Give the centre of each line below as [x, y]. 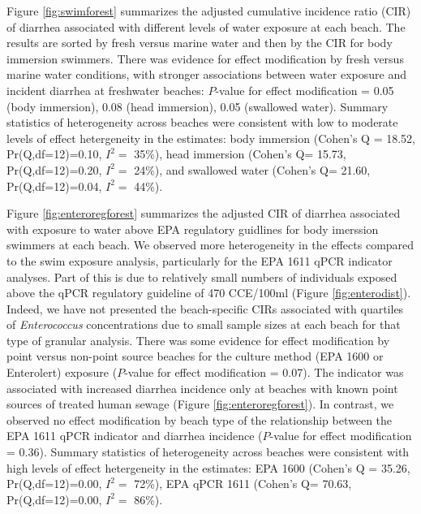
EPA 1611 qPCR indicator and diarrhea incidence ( [135, 436]
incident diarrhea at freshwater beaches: [105, 90]
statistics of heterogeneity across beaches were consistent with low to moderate [202, 122]
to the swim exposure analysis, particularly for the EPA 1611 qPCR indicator [200, 260]
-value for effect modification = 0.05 [305, 90]
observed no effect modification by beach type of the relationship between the [200, 419]
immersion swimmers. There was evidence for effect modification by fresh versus [205, 58]
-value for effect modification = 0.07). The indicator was [264, 372]
